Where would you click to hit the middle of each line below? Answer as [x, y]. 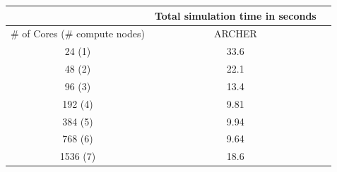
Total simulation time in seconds [235, 15]
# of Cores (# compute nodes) [78, 33]
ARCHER [235, 33]
